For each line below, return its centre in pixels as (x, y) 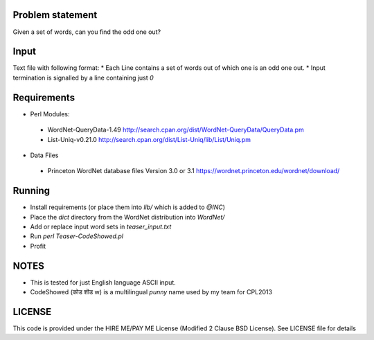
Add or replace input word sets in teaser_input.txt (101, 226)
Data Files (44, 155)
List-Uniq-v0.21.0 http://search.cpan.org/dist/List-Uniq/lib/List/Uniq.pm (149, 139)
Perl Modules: (50, 114)
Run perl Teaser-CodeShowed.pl (77, 236)
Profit (38, 246)
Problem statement (55, 15)
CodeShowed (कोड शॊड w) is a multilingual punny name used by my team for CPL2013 (151, 292)
